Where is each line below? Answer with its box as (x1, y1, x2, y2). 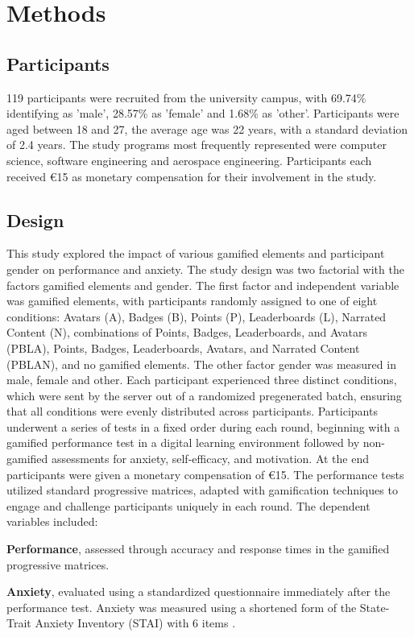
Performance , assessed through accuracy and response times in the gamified (6, 540, 390, 557)
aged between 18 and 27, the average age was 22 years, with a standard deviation (6, 120, 408, 137)
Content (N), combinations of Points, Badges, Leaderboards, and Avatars (6, 324, 367, 341)
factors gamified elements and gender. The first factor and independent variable (6, 276, 400, 293)
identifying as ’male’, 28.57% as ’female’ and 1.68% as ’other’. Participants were (6, 105, 400, 122)
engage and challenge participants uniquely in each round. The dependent (6, 497, 371, 514)
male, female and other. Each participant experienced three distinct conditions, (6, 371, 397, 388)
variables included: (6, 513, 98, 530)
